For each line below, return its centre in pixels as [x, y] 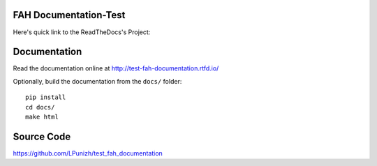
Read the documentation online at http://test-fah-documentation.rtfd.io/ [116, 68]
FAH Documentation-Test [69, 15]
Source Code [42, 136]
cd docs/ [40, 107]
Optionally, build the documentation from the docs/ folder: [97, 81]
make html [42, 116]
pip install [46, 97]
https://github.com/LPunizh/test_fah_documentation [88, 153]
